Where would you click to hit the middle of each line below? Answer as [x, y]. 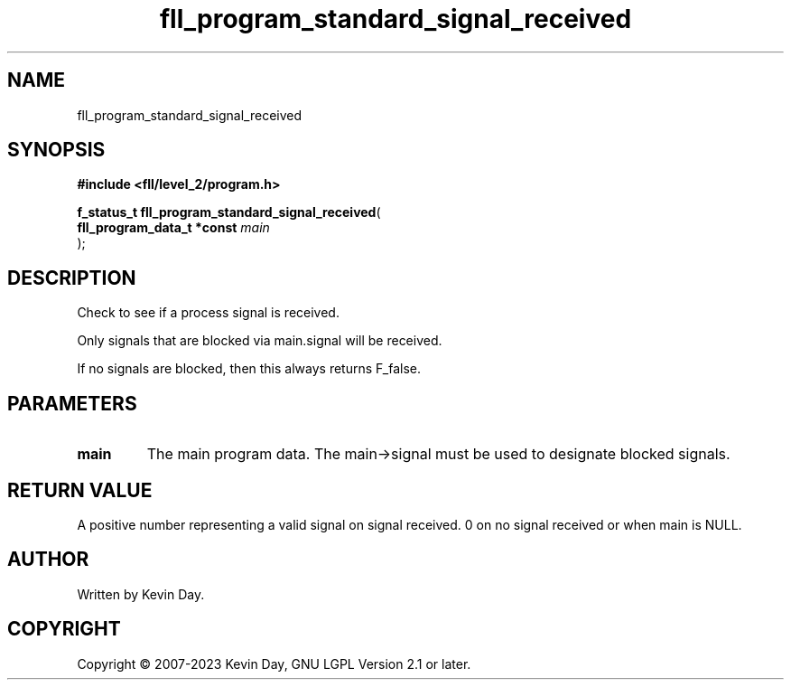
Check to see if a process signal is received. [208, 313]
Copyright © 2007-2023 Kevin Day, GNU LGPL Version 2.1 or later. [274, 663]
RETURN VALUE [80, 490]
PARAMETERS [72, 403]
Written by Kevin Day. [141, 594]
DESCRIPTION [72, 278]
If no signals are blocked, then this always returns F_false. [249, 369]
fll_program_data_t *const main [173, 228]
